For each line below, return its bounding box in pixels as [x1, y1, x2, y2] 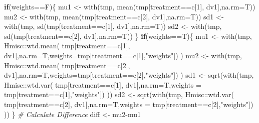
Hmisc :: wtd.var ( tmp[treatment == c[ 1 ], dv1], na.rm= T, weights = [4, 79, 201, 90]
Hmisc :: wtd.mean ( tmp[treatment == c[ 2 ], [4, 60, 130, 70]
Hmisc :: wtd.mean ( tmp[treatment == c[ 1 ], [4, 40, 130, 51]
